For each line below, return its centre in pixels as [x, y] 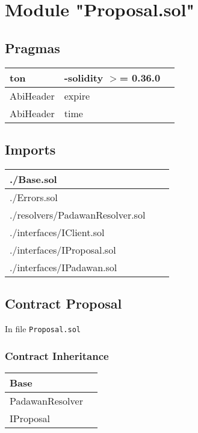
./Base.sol [33, 179]
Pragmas [32, 47]
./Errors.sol [34, 197]
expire [77, 95]
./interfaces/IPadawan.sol [63, 267]
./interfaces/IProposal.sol [63, 249]
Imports [30, 149]
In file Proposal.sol [43, 328]
